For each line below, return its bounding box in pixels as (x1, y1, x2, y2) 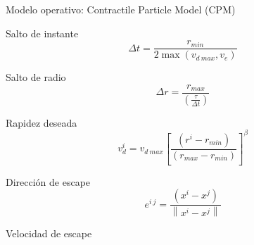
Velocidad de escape (6, 226, 92, 241)
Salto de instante (6, 25, 79, 40)
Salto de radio (6, 70, 66, 84)
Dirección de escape (6, 174, 91, 189)
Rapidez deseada (6, 115, 77, 130)
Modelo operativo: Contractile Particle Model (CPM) (6, 2, 236, 16)
